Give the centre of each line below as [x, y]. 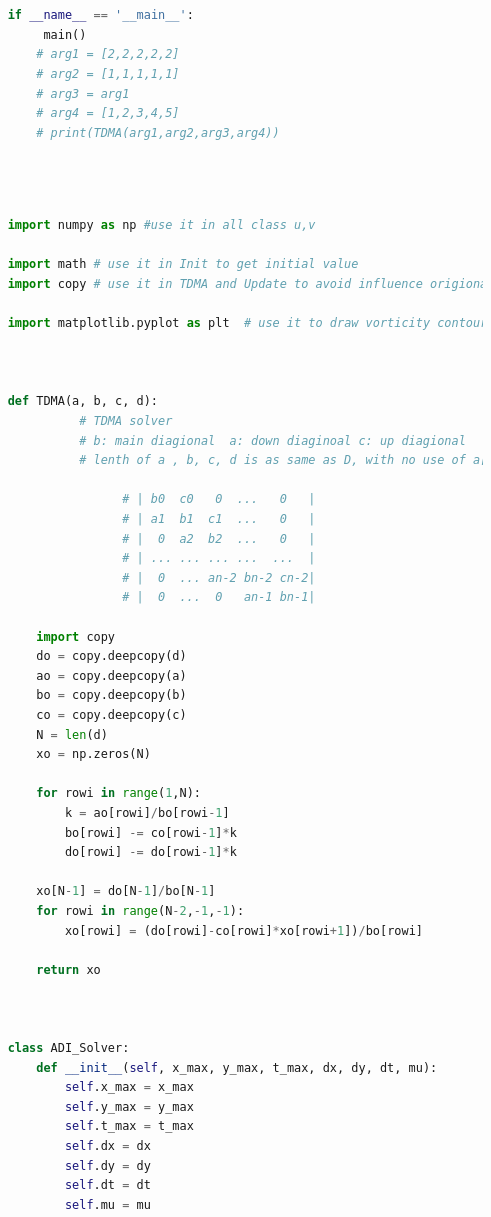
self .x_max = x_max [129, 1087]
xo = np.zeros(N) [93, 754]
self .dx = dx [107, 1146]
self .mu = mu [107, 1204]
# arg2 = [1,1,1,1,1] [108, 73]
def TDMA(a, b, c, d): [82, 401]
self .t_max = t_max [129, 1126]
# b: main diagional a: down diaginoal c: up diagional [272, 440]
